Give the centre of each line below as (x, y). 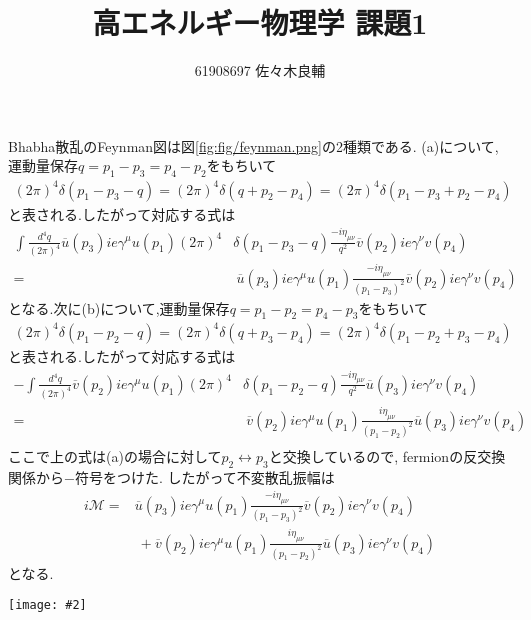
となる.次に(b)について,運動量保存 (119, 307)
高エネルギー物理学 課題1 (260, 22)
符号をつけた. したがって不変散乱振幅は (204, 476)
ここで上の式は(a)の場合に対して (115, 455)
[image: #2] (47, 605)
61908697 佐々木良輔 (260, 70)
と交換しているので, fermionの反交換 (387, 455)
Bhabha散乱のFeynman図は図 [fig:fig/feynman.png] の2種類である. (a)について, (253, 145)
